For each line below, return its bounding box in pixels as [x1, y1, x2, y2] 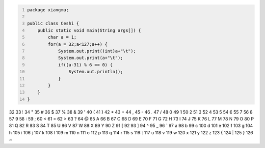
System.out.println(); [68, 69, 123, 75]
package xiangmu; [27, 7, 69, 12]
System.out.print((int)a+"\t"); [58, 48, 136, 54]
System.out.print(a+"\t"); [58, 55, 123, 61]
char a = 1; [48, 34, 77, 40]
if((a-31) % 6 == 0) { [58, 62, 113, 67]
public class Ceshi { [27, 21, 79, 27]
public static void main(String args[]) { [37, 28, 141, 33]
